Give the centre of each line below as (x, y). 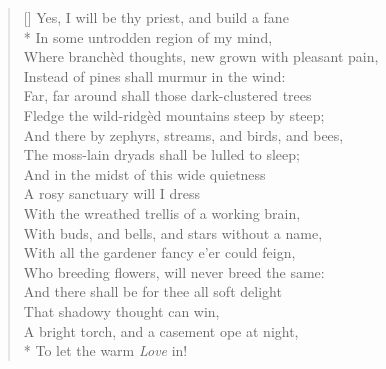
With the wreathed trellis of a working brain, (162, 212)
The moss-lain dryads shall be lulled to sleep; (161, 154)
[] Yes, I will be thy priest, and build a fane (156, 17)
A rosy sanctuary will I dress (111, 193)
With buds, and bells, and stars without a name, (173, 232)
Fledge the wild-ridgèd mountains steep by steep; (174, 114)
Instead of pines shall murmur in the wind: (154, 75)
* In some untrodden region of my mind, (148, 36)
